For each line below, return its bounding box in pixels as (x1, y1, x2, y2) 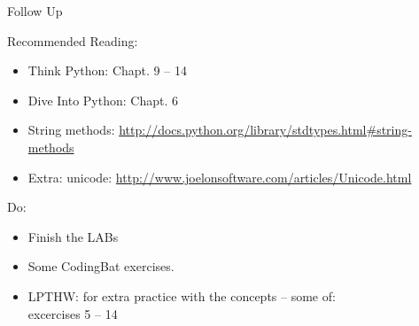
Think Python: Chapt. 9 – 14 (27, 61, 187, 80)
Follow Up (7, 2, 63, 19)
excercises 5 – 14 (27, 304, 118, 322)
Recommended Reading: (7, 31, 138, 50)
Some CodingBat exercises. (27, 257, 175, 276)
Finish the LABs (27, 227, 119, 245)
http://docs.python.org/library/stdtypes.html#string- (119, 120, 412, 139)
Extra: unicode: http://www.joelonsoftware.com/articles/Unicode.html (27, 167, 412, 186)
